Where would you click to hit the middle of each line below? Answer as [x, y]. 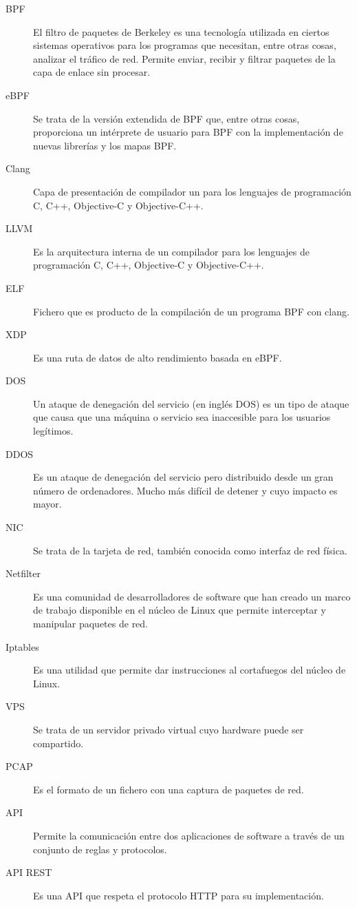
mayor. [47, 504]
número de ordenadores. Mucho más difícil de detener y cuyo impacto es [185, 490]
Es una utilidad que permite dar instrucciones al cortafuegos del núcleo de [190, 670]
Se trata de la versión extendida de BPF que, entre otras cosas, [166, 118]
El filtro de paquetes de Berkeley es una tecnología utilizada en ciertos [181, 31]
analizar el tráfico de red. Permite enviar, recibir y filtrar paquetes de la [184, 58]
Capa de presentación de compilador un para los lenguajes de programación [192, 191]
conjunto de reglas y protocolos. [100, 849]
